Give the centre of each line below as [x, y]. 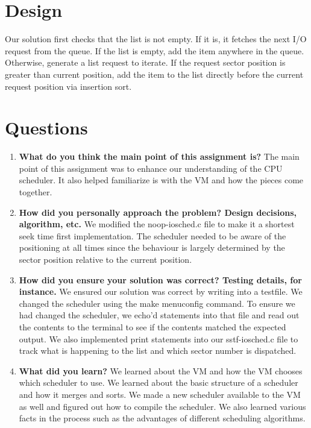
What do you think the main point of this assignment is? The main [159, 156]
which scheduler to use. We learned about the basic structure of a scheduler [159, 382]
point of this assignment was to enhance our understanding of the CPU [151, 168]
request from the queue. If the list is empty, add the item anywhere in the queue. [155, 50]
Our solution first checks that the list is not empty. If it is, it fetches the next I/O [156, 39]
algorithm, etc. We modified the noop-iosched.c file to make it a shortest [157, 224]
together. [36, 192]
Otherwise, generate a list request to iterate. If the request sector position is [145, 62]
